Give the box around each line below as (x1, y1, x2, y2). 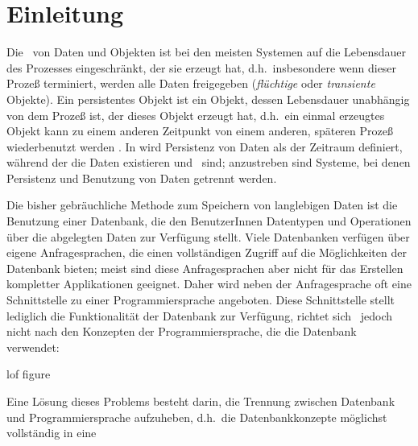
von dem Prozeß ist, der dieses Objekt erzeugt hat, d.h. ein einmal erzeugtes (6, 106, 385, 123)
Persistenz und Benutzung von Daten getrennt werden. (6, 169, 277, 186)
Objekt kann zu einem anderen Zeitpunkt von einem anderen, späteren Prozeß (6, 122, 393, 139)
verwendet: (6, 338, 60, 355)
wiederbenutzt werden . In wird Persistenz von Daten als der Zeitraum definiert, (6, 138, 403, 155)
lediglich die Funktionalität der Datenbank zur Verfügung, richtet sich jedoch (6, 307, 393, 324)
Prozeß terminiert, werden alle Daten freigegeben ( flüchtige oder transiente (6, 75, 375, 92)
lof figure (6, 365, 51, 382)
